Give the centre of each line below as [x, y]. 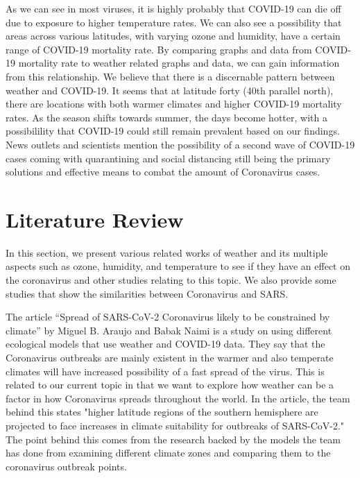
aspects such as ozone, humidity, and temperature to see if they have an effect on [178, 266]
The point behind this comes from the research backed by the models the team [173, 439]
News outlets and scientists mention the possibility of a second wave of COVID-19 [180, 144]
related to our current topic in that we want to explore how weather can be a [170, 385]
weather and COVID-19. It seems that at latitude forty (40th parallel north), [170, 90]
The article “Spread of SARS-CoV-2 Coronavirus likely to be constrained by [168, 317]
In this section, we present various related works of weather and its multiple [167, 252]
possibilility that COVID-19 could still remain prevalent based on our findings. [173, 131]
